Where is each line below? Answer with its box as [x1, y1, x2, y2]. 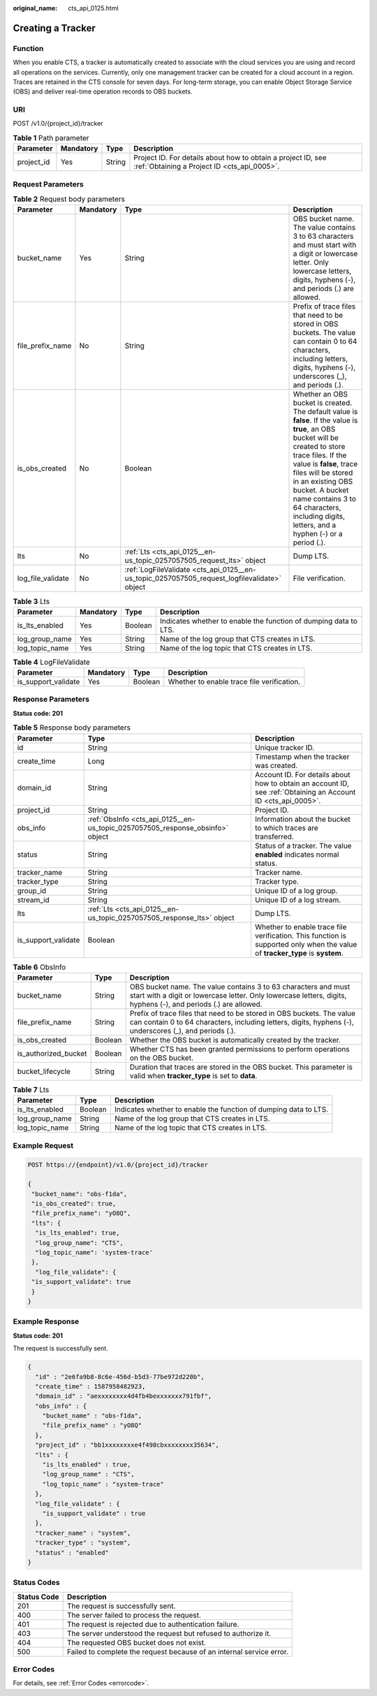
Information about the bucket [255, 814, 350, 824]
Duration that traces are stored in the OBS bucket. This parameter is [129, 1062, 353, 1072]
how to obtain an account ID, [255, 779, 349, 788]
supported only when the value [255, 939, 357, 949]
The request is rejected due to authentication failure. [66, 1619, 239, 1629]
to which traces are [255, 823, 318, 832]
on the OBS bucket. [129, 1053, 194, 1063]
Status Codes [13, 1578, 60, 1588]
